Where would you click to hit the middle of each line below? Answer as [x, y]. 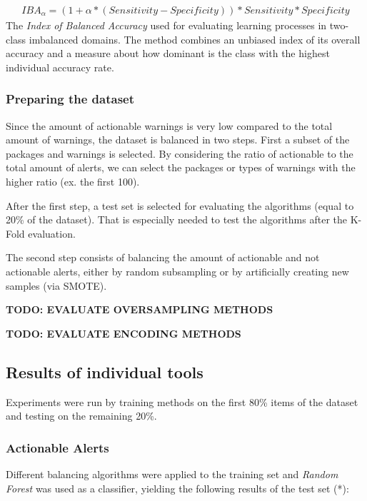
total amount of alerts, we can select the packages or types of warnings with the [181, 167]
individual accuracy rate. [60, 67]
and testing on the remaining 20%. [81, 416]
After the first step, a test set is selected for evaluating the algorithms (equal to [180, 205]
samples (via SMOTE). [56, 285]
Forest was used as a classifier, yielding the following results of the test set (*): [177, 488]
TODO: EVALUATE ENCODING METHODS [124, 333]
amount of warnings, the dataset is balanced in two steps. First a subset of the [178, 140]
